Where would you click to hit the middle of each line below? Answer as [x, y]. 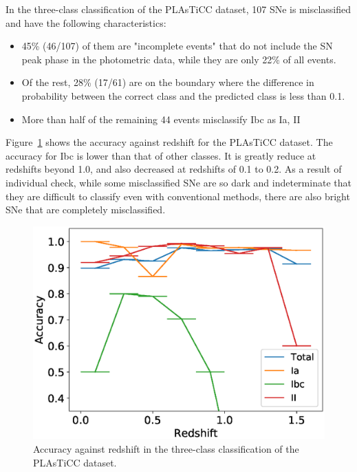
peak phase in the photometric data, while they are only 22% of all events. [179, 59]
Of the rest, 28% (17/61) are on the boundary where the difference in [168, 82]
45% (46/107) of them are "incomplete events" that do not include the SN [177, 46]
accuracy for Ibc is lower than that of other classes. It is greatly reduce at [161, 155]
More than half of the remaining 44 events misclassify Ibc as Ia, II [161, 119]
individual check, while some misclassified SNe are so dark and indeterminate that [178, 182]
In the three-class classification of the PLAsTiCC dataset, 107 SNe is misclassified [178, 9]
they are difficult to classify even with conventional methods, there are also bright [178, 196]
